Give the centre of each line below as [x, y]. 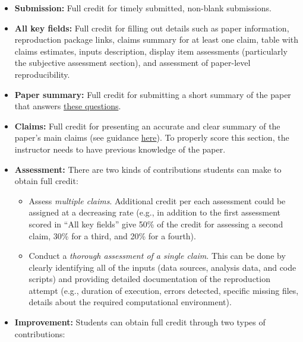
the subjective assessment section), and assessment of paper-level [132, 63]
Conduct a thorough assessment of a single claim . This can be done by [157, 256]
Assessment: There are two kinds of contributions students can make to [148, 169]
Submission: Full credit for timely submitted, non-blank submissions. [143, 8]
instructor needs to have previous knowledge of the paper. [120, 149]
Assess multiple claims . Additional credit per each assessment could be [157, 200]
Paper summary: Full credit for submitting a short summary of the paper [153, 94]
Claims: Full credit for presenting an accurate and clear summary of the [147, 126]
